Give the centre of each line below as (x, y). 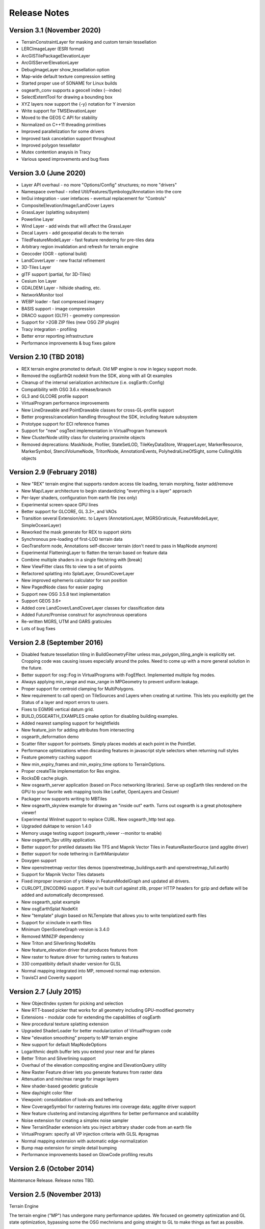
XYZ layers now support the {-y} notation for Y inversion (78, 104)
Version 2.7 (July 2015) (45, 991)
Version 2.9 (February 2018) (53, 472)
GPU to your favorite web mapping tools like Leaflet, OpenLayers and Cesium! (100, 792)
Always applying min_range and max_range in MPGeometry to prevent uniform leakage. (110, 682)
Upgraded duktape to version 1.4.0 (56, 826)
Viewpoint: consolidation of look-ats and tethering (72, 1100)
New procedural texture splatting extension (65, 1024)
